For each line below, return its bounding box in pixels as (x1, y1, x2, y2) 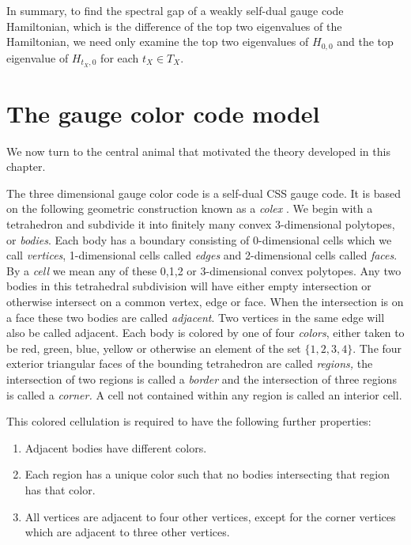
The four (359, 339, 402, 356)
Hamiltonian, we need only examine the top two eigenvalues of (6, 33, 309, 50)
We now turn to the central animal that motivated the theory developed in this (6, 142, 390, 159)
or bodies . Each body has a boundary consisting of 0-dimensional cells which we (6, 231, 392, 248)
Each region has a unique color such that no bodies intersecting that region (25, 466, 390, 483)
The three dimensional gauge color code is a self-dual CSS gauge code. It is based (6, 184, 401, 201)
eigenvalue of (6, 49, 69, 66)
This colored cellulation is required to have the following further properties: (6, 413, 371, 430)
